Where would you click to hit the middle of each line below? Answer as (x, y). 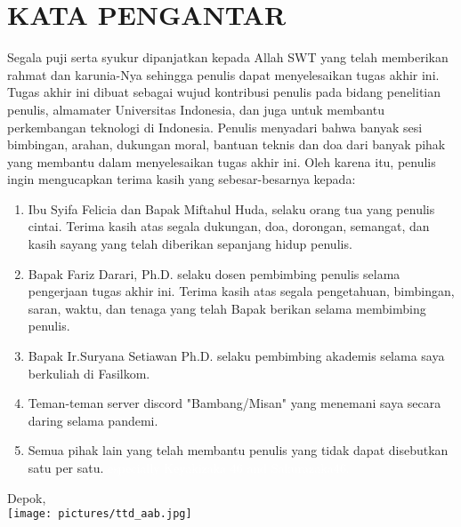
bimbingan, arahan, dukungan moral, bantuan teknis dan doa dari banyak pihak (226, 144)
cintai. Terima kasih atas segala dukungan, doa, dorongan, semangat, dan (229, 226)
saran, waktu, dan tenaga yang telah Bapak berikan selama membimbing (227, 308)
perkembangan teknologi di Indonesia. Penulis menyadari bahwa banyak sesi (215, 127)
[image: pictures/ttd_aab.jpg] (100, 514)
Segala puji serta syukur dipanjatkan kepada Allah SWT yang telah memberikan (228, 57)
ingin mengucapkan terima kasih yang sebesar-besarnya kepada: (182, 179)
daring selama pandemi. (93, 420)
